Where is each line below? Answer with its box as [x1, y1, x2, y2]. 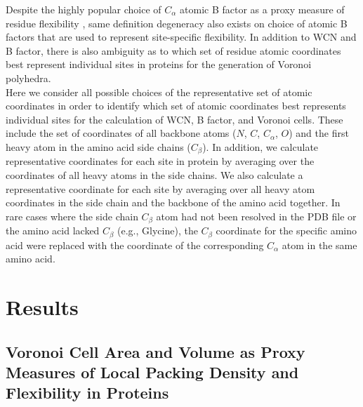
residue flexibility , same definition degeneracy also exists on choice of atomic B [6, 15, 348, 30]
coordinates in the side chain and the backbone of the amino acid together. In [6, 195, 341, 210]
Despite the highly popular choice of [6, 2, 161, 16]
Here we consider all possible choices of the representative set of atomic [6, 84, 312, 99]
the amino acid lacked [6, 223, 100, 238]
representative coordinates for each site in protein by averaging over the [6, 154, 315, 168]
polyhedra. [6, 70, 51, 85]
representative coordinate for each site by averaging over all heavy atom [6, 181, 315, 196]
